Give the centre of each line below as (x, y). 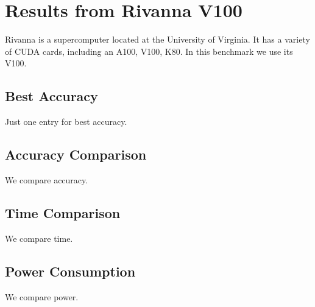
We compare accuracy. (47, 179)
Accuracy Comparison (76, 154)
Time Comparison (63, 212)
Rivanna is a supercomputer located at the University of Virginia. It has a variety (157, 39)
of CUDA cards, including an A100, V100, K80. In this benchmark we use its (149, 51)
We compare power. (42, 296)
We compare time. (39, 238)
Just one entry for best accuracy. (66, 122)
